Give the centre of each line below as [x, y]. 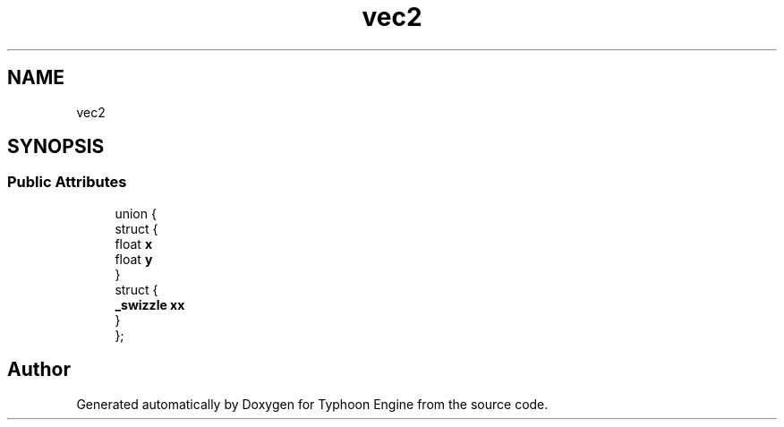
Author [39, 370]
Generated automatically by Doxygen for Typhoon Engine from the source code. [312, 404]
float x [133, 243]
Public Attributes [67, 182]
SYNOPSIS [56, 147]
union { [136, 213]
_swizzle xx [150, 304]
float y [134, 259]
